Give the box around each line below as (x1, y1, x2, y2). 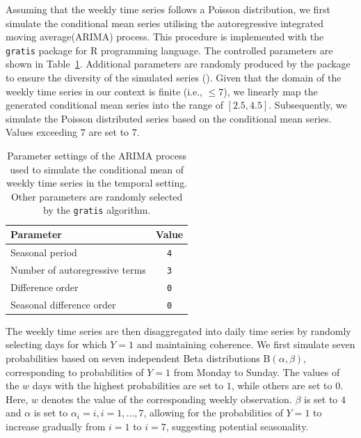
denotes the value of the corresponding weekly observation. (41, 391, 292, 406)
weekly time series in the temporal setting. (6, 175, 188, 190)
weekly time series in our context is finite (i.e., (6, 84, 202, 98)
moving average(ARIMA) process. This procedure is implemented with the (6, 29, 324, 44)
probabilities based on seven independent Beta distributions (6, 350, 260, 365)
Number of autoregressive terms (10, 262, 146, 276)
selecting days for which (6, 337, 107, 352)
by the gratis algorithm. (43, 203, 151, 217)
